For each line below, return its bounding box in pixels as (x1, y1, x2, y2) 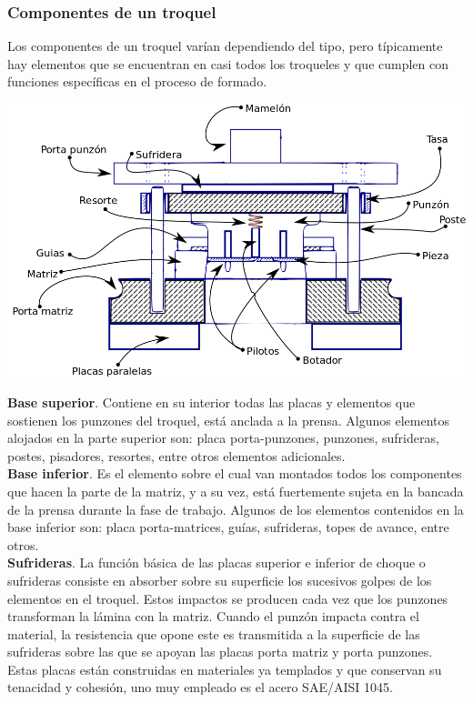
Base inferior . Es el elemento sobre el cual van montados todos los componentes (7, 464, 462, 483)
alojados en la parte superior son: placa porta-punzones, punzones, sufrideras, (7, 428, 439, 447)
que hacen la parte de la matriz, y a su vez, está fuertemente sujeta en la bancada (7, 481, 464, 500)
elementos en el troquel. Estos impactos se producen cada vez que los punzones (7, 588, 448, 608)
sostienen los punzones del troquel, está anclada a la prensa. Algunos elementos (7, 410, 449, 429)
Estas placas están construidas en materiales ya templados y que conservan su (7, 659, 442, 678)
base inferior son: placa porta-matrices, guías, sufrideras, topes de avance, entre (7, 517, 449, 537)
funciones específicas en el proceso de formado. (7, 72, 267, 91)
